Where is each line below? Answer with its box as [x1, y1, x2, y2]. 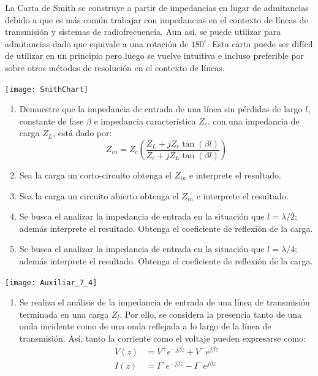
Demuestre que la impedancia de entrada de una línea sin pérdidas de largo [19, 102, 303, 115]
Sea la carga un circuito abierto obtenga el [19, 189, 179, 202]
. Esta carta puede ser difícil [206, 37, 313, 50]
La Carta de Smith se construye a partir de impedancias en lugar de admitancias [5, 1, 309, 13]
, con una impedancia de [207, 114, 300, 127]
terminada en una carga [19, 307, 109, 320]
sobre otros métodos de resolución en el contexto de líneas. [5, 61, 225, 74]
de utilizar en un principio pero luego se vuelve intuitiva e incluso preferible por [5, 49, 305, 62]
